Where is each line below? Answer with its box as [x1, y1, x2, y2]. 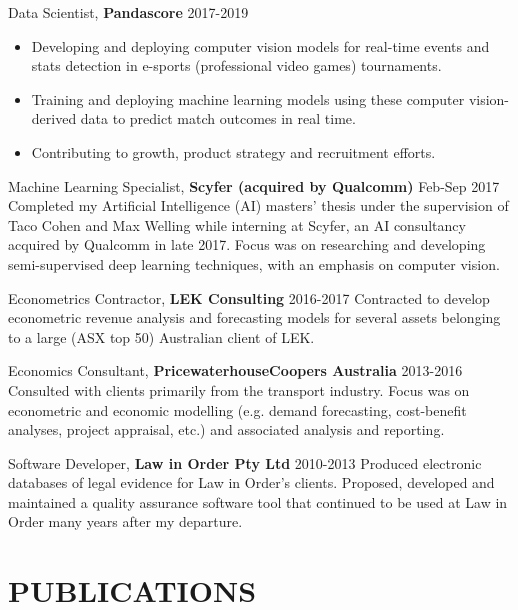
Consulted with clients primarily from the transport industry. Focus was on [8, 379, 470, 400]
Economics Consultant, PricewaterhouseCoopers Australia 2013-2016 [8, 360, 463, 381]
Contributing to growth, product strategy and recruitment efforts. [31, 141, 436, 162]
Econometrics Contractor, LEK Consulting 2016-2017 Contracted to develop [8, 287, 490, 308]
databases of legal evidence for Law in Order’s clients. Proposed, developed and [8, 472, 495, 493]
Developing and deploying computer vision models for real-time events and [31, 35, 490, 56]
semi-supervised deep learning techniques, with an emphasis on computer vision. [8, 253, 500, 274]
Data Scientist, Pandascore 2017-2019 [8, 2, 249, 22]
